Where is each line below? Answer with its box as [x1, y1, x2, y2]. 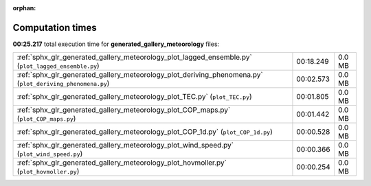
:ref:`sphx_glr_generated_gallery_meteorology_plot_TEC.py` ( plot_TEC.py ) [16, 92, 252, 102]
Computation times [12, 21, 97, 34]
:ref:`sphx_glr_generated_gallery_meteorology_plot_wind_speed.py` [16, 141, 234, 150]
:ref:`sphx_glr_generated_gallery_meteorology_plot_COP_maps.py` [16, 105, 231, 115]
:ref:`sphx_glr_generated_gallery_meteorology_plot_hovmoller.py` [16, 158, 227, 167]
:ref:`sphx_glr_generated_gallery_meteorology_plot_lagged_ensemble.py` [16, 52, 252, 62]
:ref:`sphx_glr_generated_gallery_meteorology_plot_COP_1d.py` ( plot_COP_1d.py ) [16, 127, 273, 137]
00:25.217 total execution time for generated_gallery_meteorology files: [12, 40, 220, 48]
